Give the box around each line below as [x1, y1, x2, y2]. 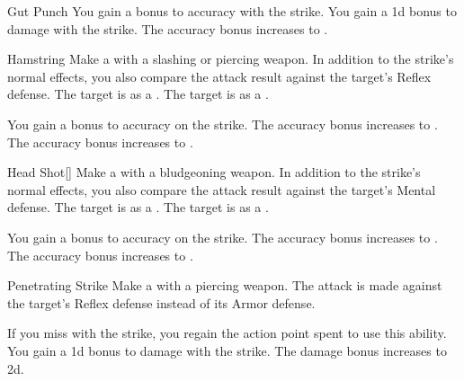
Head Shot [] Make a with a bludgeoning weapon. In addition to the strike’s [7, 163, 421, 182]
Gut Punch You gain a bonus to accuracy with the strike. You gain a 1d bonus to [7, 2, 457, 20]
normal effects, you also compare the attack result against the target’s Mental [7, 180, 436, 199]
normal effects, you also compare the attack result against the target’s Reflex [7, 66, 432, 85]
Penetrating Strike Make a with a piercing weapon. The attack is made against [7, 276, 442, 295]
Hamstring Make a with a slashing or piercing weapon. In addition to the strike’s [7, 49, 454, 68]
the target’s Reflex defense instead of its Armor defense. [7, 293, 316, 312]
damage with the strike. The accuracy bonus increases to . [7, 19, 328, 38]
